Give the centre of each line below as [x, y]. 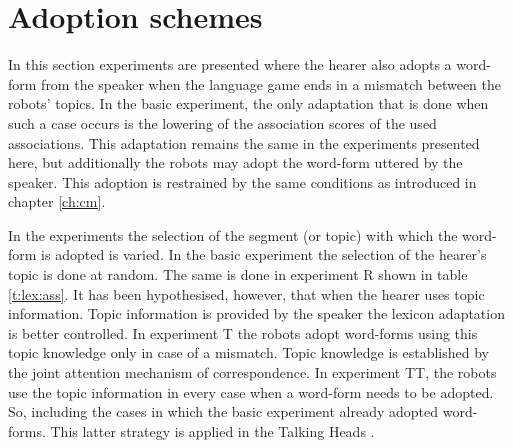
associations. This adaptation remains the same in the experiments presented [244, 142]
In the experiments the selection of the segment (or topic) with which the [233, 234]
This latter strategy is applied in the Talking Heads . [212, 430]
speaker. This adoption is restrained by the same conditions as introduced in [242, 181]
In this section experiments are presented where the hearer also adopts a [230, 64]
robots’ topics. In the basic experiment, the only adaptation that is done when [248, 103]
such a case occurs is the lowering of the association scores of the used [222, 122]
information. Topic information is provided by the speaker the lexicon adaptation [256, 313]
